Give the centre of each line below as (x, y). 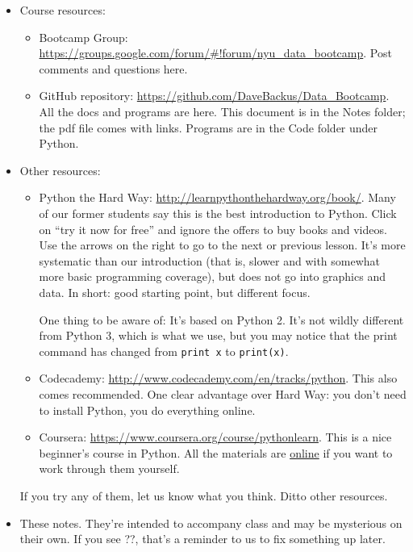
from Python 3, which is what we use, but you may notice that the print (218, 335)
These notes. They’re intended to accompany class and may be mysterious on (211, 523)
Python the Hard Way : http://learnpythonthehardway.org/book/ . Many (217, 197)
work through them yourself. (109, 468)
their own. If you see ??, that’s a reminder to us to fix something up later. (202, 539)
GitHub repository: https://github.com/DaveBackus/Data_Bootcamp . (214, 96)
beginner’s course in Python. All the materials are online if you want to (216, 452)
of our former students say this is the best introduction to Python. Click (218, 213)
